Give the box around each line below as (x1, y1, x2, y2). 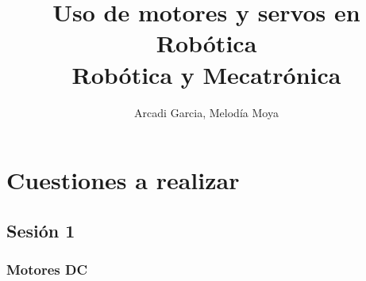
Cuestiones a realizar (6, 164, 240, 196)
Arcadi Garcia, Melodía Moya (134, 104, 279, 120)
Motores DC (6, 259, 88, 279)
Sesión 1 (6, 218, 75, 242)
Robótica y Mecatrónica (71, 58, 341, 90)
